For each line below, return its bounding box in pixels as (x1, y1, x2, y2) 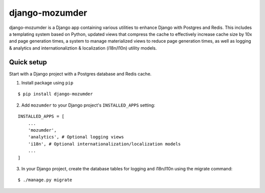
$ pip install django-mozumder (18, 91, 93, 97)
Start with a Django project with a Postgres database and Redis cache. (9, 71, 152, 77)
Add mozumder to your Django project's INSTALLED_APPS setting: (21, 102, 156, 108)
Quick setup (9, 58, 47, 66)
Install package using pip (21, 80, 74, 86)
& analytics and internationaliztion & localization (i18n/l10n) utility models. (9, 45, 157, 51)
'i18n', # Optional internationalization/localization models (27, 141, 181, 147)
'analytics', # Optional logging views (27, 134, 124, 140)
